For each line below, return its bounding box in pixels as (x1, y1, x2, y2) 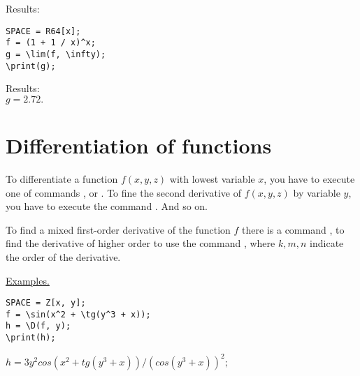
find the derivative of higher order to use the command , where (6, 236, 275, 250)
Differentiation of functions (6, 131, 272, 159)
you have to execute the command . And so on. (6, 199, 208, 213)
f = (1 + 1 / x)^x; (6, 38, 96, 48)
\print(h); (6, 333, 56, 343)
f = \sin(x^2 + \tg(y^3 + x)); (6, 309, 151, 319)
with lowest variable (169, 171, 255, 186)
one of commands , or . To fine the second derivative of (6, 185, 241, 200)
